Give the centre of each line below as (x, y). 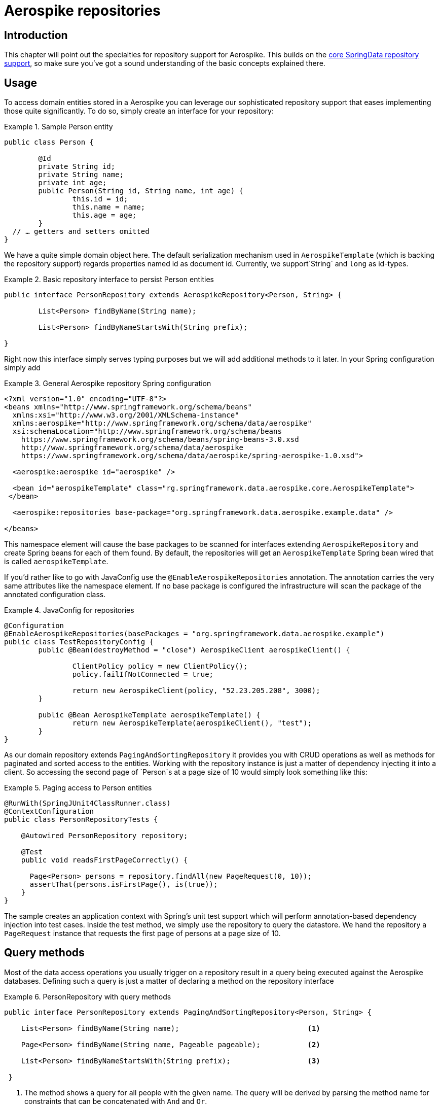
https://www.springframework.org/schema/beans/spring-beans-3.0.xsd (160, 440)
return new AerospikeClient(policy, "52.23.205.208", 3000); (196, 691)
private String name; (81, 175)
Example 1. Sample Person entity (59, 127)
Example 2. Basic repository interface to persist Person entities (109, 280)
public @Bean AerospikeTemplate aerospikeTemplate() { (149, 715)
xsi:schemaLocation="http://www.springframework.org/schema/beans (147, 431)
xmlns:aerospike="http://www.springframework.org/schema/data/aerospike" (162, 423)
